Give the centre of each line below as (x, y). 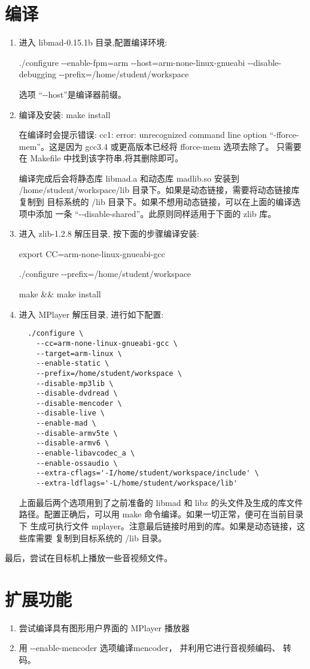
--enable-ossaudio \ (77, 463)
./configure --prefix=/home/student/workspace (105, 274)
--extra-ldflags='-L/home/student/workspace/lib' (137, 483)
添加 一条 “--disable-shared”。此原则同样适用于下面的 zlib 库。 (156, 213)
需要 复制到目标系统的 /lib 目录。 (101, 537)
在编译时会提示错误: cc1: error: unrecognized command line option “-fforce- (159, 135)
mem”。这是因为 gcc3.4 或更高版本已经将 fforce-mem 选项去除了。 (146, 146)
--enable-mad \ (66, 424)
